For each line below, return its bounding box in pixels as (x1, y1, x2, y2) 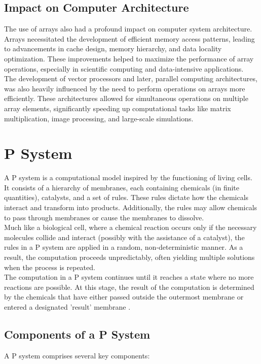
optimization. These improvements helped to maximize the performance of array (4, 53, 254, 63)
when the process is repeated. (4, 261, 95, 272)
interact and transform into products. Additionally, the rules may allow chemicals (4, 202, 257, 213)
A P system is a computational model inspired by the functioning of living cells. (4, 172, 252, 183)
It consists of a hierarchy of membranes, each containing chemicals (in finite (4, 182, 240, 192)
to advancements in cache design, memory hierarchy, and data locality (4, 43, 222, 54)
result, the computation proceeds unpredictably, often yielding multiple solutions (4, 252, 255, 262)
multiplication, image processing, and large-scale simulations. (4, 113, 194, 123)
